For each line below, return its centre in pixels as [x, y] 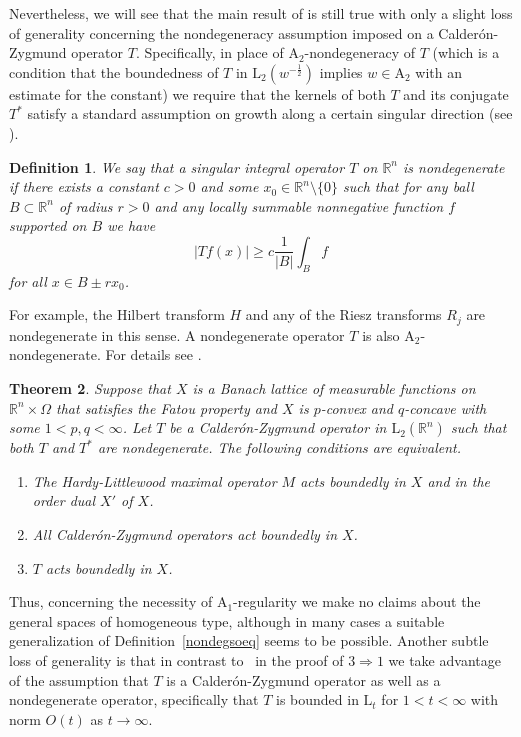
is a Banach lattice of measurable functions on [334, 387]
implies [341, 71]
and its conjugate [456, 93]
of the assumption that [79, 679]
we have [131, 225]
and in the [458, 480]
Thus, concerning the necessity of [111, 601]
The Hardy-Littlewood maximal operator [154, 480]
